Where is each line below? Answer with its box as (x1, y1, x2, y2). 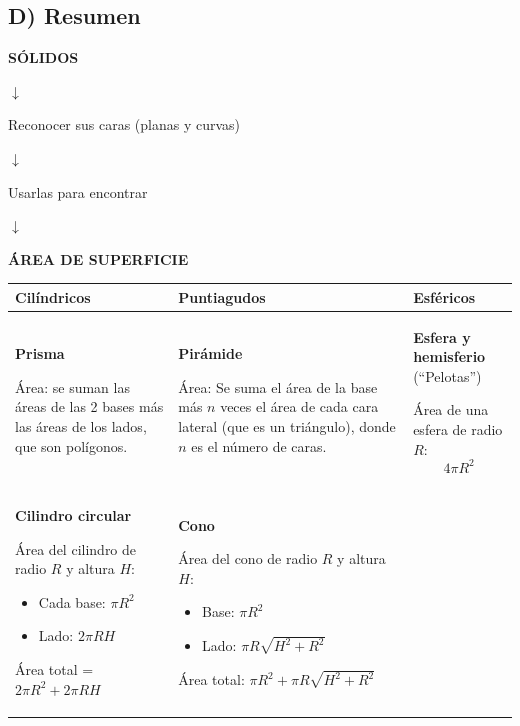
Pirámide (178, 343, 243, 364)
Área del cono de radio (178, 548, 318, 569)
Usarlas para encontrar (8, 181, 148, 202)
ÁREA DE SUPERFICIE (8, 248, 189, 269)
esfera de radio (413, 419, 503, 440)
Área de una (413, 399, 489, 420)
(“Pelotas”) (413, 365, 482, 386)
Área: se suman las (15, 376, 130, 397)
